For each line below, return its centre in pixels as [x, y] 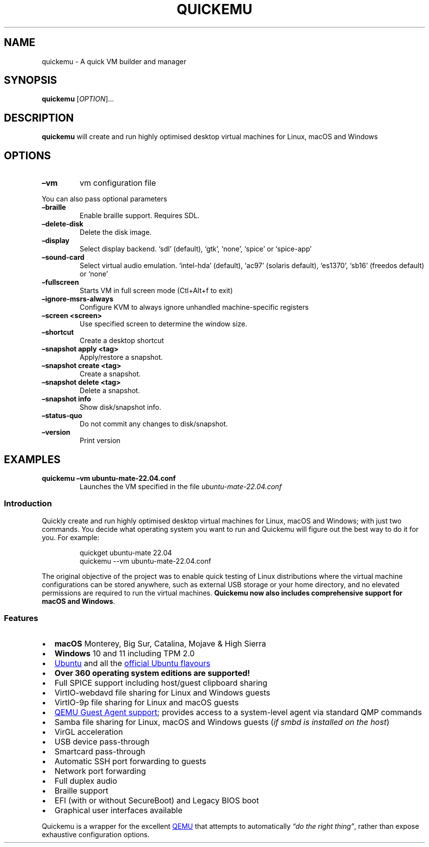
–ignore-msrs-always [78, 299]
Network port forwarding [100, 771]
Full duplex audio [86, 781]
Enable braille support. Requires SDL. [140, 216]
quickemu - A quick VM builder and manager [114, 61]
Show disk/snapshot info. [120, 407]
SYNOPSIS [31, 80]
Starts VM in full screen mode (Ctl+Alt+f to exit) [156, 291]
